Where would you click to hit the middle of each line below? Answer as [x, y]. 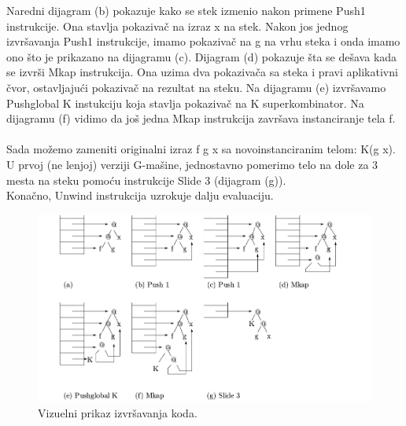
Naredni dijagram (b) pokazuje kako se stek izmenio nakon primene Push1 [186, 10]
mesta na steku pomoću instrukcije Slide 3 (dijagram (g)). [146, 180]
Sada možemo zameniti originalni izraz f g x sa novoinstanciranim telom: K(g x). [201, 149]
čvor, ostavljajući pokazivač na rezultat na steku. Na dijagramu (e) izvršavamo [196, 87]
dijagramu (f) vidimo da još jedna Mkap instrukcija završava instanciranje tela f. [201, 118]
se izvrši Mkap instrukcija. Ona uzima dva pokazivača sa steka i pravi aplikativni [202, 72]
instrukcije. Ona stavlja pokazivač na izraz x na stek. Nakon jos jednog [177, 26]
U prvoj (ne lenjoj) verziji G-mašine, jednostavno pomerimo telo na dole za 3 [192, 164]
